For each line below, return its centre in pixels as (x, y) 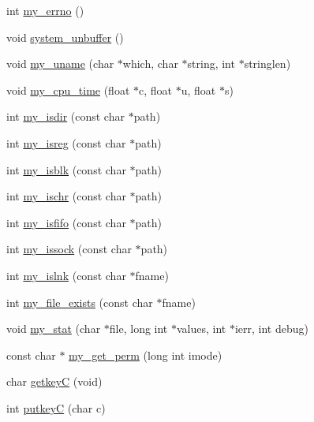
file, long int (138, 329)
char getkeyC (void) (54, 381)
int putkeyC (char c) (56, 407)
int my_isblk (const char (66, 169)
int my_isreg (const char (66, 142)
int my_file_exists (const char (80, 302)
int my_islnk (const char (66, 275)
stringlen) (267, 63)
